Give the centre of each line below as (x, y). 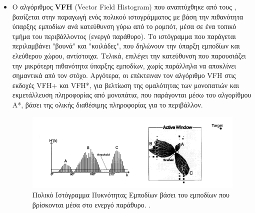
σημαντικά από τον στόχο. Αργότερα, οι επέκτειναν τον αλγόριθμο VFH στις (124, 75)
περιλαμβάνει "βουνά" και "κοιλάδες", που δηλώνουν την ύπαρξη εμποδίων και (126, 46)
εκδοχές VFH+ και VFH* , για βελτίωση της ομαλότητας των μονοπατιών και (125, 85)
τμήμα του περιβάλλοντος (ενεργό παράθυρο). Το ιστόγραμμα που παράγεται (124, 36)
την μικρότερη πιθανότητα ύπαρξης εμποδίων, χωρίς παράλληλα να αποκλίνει (124, 65)
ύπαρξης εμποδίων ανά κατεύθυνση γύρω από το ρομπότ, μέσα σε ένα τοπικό (124, 26)
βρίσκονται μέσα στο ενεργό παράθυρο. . (91, 204)
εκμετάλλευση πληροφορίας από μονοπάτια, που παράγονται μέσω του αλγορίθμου (132, 95)
